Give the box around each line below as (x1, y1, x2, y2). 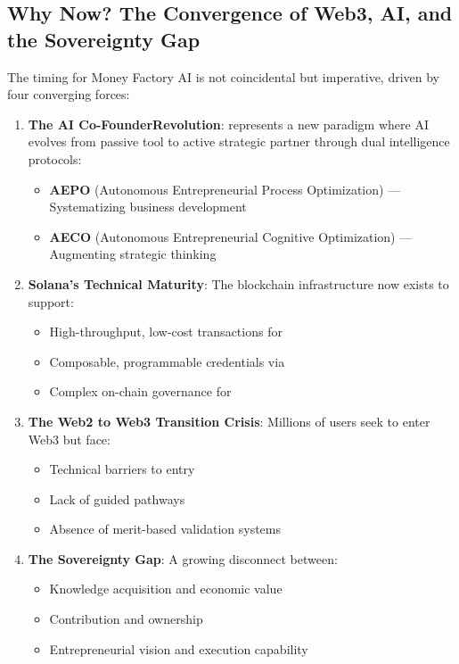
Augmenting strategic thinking (49, 245, 217, 263)
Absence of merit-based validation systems (49, 519, 281, 538)
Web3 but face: (28, 429, 111, 448)
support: (28, 292, 74, 311)
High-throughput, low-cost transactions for (49, 322, 283, 341)
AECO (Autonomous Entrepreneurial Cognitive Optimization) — (49, 227, 413, 245)
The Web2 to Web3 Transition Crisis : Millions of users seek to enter (28, 411, 430, 430)
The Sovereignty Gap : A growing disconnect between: (28, 549, 338, 568)
